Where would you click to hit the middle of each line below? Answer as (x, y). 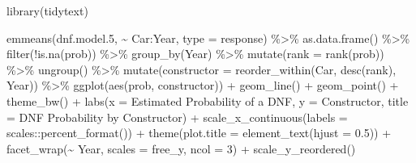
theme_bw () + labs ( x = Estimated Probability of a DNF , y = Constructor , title (208, 100)
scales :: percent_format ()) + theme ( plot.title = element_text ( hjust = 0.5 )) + (199, 133)
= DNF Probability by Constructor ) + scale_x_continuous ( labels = (177, 117)
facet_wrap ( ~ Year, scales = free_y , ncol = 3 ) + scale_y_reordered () (181, 148)
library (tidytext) (47, 10)
